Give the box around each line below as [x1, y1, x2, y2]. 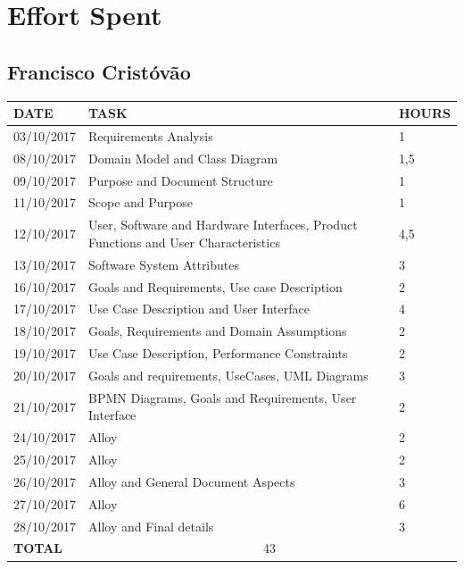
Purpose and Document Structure [88, 171, 273, 189]
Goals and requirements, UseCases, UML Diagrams [88, 365, 369, 384]
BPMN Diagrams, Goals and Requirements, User [88, 388, 357, 406]
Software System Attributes [88, 255, 240, 273]
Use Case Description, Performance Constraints [88, 344, 348, 363]
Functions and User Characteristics [88, 232, 280, 251]
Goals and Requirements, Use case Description [88, 277, 343, 296]
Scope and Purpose [88, 193, 193, 212]
